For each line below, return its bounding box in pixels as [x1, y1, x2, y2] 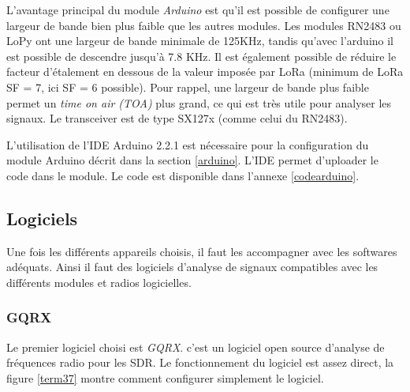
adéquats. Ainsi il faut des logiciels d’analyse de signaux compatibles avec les [6, 258, 378, 275]
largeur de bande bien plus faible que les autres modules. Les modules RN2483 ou [6, 17, 401, 33]
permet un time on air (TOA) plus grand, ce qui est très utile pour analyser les [6, 94, 392, 111]
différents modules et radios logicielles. [6, 273, 192, 290]
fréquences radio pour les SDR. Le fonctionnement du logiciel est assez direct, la [6, 354, 394, 371]
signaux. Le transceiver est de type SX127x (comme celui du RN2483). [6, 110, 348, 126]
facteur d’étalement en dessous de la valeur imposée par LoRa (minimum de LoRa [6, 63, 404, 80]
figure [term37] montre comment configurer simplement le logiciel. [6, 369, 324, 386]
